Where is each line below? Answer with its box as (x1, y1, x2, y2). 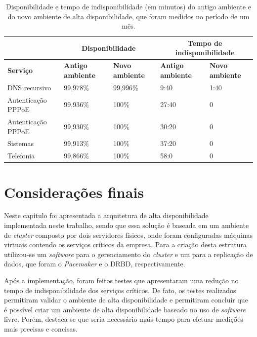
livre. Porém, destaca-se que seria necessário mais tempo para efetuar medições (4, 314, 243, 324)
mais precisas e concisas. (4, 323, 78, 334)
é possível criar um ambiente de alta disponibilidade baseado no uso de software (4, 304, 246, 314)
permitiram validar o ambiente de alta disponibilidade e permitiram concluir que (4, 295, 248, 305)
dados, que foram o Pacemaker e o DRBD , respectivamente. (4, 259, 185, 269)
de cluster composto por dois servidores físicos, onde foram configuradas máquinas (4, 229, 253, 240)
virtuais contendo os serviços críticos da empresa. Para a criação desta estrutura (4, 239, 247, 250)
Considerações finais (4, 182, 144, 202)
